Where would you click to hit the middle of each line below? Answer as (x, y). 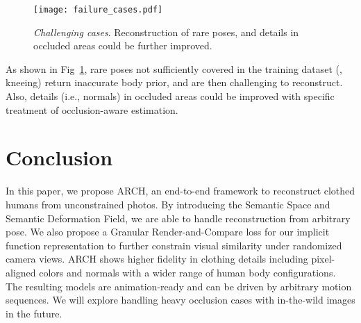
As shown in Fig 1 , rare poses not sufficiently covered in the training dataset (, (174, 68)
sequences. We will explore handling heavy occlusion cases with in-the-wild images (180, 300)
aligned (21, 272)
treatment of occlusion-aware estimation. (92, 109)
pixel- (323, 259)
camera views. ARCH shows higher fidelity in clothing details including (157, 259)
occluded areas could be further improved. (123, 45)
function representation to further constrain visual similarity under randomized (174, 245)
